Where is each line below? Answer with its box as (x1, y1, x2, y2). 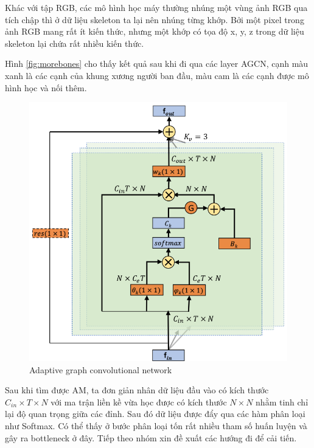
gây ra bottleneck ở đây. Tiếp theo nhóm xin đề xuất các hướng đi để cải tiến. (5, 431, 297, 444)
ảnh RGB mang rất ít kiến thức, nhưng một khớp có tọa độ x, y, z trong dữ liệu (5, 25, 304, 38)
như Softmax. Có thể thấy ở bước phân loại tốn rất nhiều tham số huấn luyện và (5, 419, 307, 432)
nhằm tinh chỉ (256, 395, 309, 408)
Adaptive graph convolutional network (29, 363, 172, 376)
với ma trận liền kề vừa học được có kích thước (51, 395, 227, 408)
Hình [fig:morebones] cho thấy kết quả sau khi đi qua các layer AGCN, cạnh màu (5, 57, 309, 70)
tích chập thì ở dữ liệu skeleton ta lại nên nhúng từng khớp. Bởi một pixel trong (5, 13, 304, 26)
